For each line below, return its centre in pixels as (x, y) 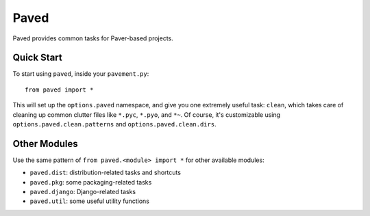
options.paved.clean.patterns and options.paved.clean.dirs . (114, 124)
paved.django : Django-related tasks (83, 192)
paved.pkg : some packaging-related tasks (91, 182)
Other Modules (45, 144)
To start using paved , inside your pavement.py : (81, 74)
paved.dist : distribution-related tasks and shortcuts (106, 173)
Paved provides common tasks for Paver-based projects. (93, 38)
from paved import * (59, 90)
